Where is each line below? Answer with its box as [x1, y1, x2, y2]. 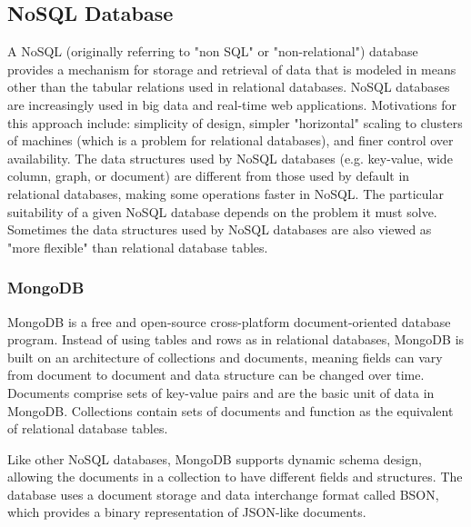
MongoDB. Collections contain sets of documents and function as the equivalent [7, 401, 454, 420]
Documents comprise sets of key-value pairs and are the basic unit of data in [7, 383, 435, 402]
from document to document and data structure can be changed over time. [7, 365, 425, 384]
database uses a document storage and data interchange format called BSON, [7, 484, 439, 503]
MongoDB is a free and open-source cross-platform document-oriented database [7, 312, 451, 331]
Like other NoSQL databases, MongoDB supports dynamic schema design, [7, 449, 422, 468]
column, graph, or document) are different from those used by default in [7, 166, 410, 185]
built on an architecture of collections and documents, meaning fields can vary [7, 347, 443, 366]
